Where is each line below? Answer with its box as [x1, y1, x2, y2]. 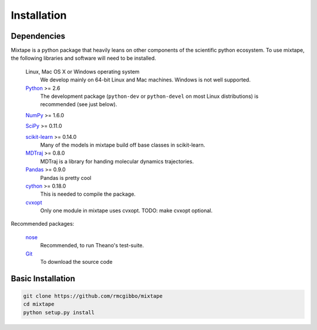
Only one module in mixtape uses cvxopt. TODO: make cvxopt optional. [40, 207, 213, 214]
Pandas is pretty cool [40, 174, 92, 181]
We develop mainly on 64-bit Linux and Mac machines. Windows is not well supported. [40, 76, 251, 83]
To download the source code [40, 258, 113, 266]
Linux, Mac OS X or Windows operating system [25, 68, 140, 75]
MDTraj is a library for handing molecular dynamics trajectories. [40, 158, 194, 165]
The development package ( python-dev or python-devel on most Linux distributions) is [40, 93, 259, 100]
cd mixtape [23, 301, 55, 308]
